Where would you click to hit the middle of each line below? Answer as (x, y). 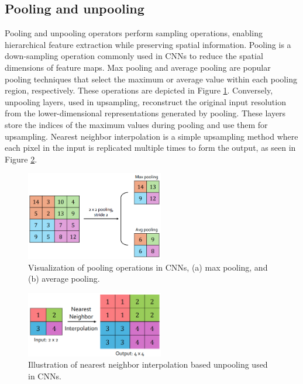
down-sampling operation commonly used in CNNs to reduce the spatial (134, 56)
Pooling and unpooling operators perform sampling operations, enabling (134, 33)
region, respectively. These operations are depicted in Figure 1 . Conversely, (139, 90)
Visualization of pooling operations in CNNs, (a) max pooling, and (148, 267)
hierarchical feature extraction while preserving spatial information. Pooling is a (148, 44)
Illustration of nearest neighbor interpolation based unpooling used (148, 364)
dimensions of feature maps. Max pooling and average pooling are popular (138, 67)
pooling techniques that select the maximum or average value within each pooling (151, 79)
